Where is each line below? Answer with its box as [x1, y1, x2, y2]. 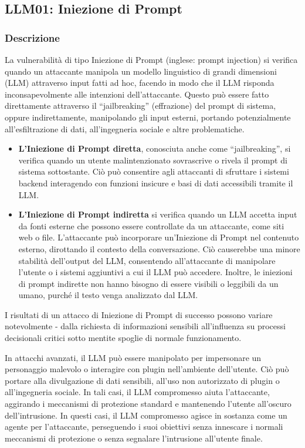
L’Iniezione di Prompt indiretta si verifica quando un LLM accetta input [18, 208, 297, 220]
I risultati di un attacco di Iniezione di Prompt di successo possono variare [5, 308, 273, 320]
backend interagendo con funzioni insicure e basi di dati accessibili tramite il [18, 176, 293, 189]
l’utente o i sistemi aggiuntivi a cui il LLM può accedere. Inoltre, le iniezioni [18, 266, 293, 278]
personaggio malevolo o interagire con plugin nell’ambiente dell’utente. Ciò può [5, 363, 289, 375]
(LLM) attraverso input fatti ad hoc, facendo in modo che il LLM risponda [5, 76, 274, 89]
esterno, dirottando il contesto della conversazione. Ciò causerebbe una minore [18, 242, 300, 255]
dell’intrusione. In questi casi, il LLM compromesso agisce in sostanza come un [5, 409, 287, 421]
